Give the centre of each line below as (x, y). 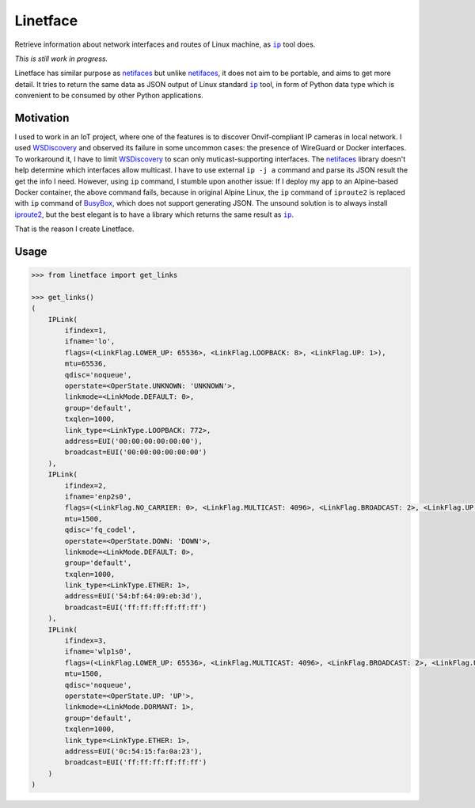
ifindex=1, (85, 331)
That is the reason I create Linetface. (74, 229)
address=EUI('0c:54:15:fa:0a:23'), (134, 751)
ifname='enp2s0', (98, 496)
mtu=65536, (85, 364)
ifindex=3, (85, 641)
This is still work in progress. (61, 59)
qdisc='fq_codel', (100, 530)
